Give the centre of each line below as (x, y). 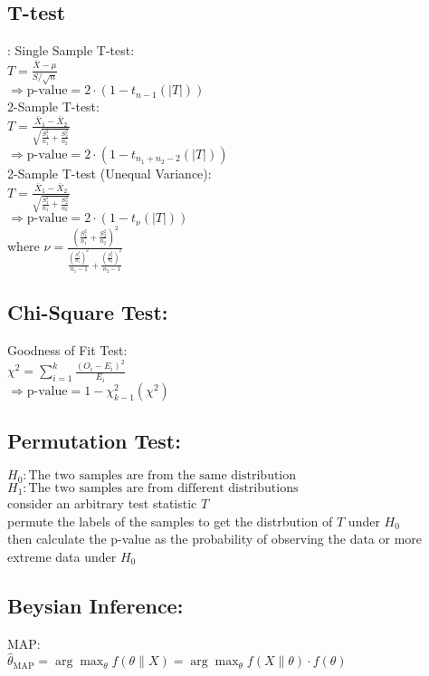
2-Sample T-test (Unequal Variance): (110, 173)
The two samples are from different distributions (163, 488)
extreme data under (62, 556)
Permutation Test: (94, 441)
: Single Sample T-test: (71, 50)
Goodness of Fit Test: (67, 350)
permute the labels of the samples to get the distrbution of (170, 521)
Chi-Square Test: (88, 312)
